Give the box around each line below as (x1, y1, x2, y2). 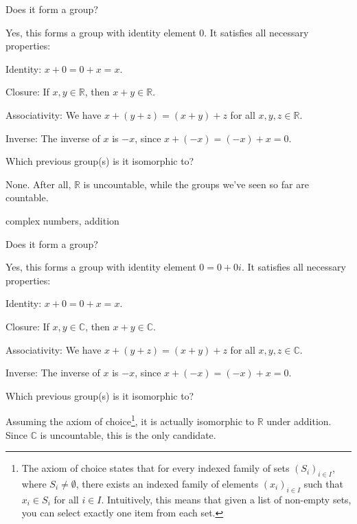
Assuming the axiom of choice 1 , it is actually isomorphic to (5, 412, 255, 428)
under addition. (266, 413, 332, 428)
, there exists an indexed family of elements (76, 476, 259, 490)
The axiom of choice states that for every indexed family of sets (21, 461, 290, 475)
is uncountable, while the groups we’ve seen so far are (83, 176, 309, 191)
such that (303, 476, 343, 490)
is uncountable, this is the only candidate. (40, 427, 216, 442)
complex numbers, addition (5, 213, 119, 227)
